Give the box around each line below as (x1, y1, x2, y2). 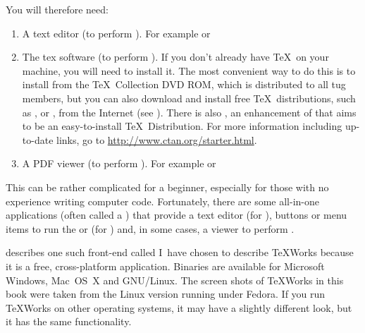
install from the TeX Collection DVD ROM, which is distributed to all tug (22, 77, 346, 92)
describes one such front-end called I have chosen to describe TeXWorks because (6, 245, 354, 260)
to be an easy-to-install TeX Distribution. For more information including (22, 119, 342, 133)
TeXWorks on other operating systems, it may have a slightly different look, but (6, 300, 352, 315)
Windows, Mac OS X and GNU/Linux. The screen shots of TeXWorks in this (6, 272, 344, 287)
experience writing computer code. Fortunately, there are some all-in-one (6, 193, 320, 208)
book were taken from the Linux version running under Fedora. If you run (6, 286, 326, 301)
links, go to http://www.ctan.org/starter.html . (56, 132, 257, 147)
